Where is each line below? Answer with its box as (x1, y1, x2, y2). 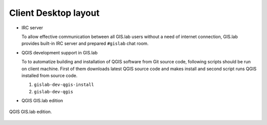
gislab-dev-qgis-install (34, 82, 94, 87)
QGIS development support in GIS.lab (21, 49, 98, 55)
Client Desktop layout (9, 7, 100, 18)
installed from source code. (21, 72, 78, 79)
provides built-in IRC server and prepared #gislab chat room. (21, 41, 149, 46)
